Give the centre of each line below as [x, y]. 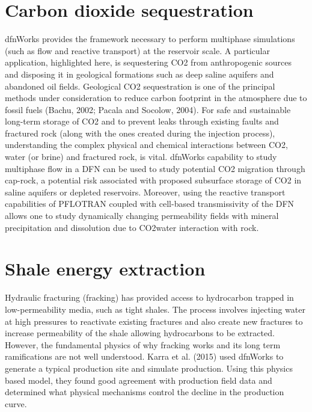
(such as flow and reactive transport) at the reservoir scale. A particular [137, 50]
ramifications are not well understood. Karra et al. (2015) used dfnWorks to [144, 356]
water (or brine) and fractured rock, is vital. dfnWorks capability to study [141, 157]
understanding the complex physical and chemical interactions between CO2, [146, 145]
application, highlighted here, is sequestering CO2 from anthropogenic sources [148, 62]
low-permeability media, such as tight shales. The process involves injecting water [155, 309]
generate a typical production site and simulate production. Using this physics [149, 368]
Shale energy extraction [105, 269]
